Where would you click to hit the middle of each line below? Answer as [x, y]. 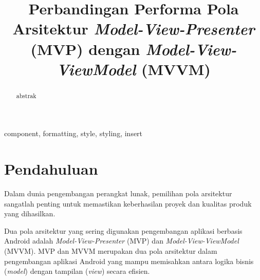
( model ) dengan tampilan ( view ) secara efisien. [77, 271]
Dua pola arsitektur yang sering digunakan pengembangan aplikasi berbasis [123, 230]
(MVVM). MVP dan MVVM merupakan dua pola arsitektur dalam [111, 251]
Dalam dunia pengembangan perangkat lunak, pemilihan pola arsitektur [118, 193]
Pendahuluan [51, 169]
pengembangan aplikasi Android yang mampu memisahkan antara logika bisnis [129, 261]
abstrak [26, 95]
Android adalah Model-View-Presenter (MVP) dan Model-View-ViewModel [122, 241]
